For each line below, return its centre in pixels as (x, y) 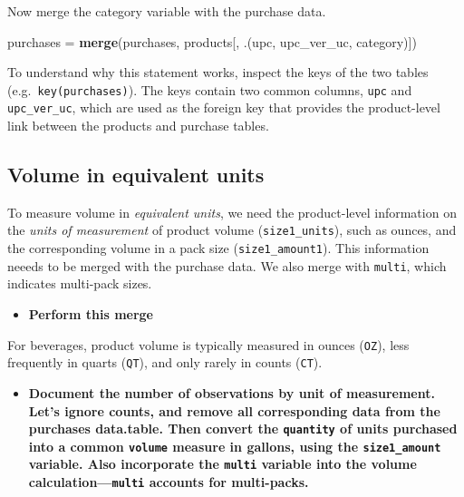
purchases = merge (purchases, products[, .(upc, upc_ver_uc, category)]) (212, 41)
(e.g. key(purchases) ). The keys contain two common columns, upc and (210, 89)
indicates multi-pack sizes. (80, 283)
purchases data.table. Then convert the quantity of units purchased (243, 429)
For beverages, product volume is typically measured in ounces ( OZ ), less (208, 344)
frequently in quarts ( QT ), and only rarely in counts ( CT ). (165, 362)
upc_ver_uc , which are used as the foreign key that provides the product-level (224, 107)
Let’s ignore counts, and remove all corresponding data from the (234, 410)
